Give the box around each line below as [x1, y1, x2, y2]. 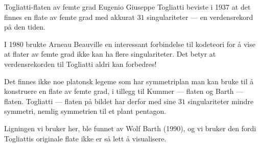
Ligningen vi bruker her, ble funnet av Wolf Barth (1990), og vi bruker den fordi [4, 122, 256, 133]
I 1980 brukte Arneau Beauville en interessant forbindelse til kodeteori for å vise [4, 38, 255, 49]
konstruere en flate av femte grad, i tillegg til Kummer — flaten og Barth [4, 86, 234, 96]
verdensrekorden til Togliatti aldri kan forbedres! [4, 58, 157, 69]
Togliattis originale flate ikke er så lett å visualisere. [4, 133, 167, 143]
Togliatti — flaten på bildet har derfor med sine [26, 95, 176, 106]
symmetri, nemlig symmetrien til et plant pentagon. [4, 106, 167, 116]
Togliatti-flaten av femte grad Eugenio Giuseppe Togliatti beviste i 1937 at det [4, 2, 251, 12]
